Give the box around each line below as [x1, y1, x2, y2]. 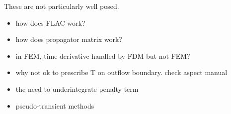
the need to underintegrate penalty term [15, 83, 139, 94]
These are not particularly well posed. [4, 1, 119, 11]
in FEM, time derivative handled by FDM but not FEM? [15, 50, 190, 61]
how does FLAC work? [15, 17, 85, 28]
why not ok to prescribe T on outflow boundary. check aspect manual [15, 67, 228, 77]
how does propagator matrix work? [15, 34, 122, 44]
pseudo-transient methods [15, 100, 94, 111]
